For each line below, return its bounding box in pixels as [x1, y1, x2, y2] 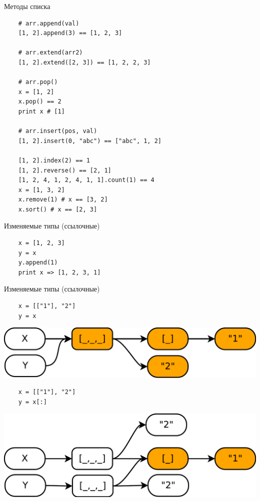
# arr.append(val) [18, 19, 79, 27]
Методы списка [4, 1, 50, 11]
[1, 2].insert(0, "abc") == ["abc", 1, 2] [18, 137, 161, 144]
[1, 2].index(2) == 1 [18, 156, 90, 164]
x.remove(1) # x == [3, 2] [18, 196, 108, 203]
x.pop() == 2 [18, 98, 61, 105]
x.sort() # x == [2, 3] [18, 205, 97, 213]
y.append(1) [18, 259, 58, 266]
